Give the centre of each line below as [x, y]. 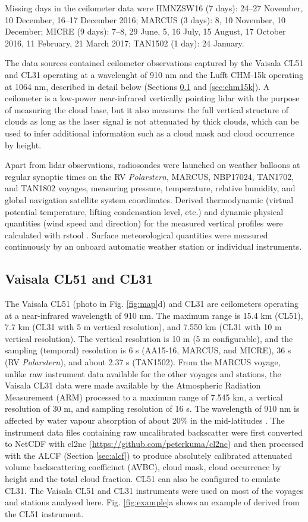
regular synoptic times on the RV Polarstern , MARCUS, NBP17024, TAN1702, [150, 176]
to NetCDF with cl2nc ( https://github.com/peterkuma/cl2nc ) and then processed [154, 444]
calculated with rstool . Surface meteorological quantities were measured [136, 234]
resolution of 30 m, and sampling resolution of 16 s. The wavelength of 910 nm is [152, 408]
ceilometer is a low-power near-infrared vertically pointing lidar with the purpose [152, 98]
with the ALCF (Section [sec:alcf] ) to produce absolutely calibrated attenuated [149, 455]
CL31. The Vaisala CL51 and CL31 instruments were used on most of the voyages [154, 490]
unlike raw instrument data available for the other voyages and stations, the [143, 373]
